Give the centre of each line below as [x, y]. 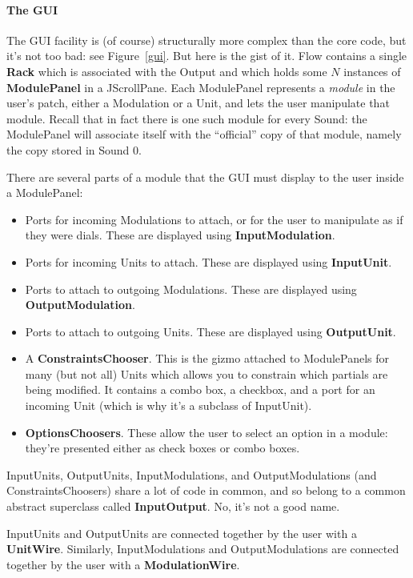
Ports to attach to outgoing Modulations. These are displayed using [191, 289]
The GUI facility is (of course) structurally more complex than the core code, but [206, 40]
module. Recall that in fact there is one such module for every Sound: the [187, 118]
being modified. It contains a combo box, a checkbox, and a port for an [200, 389]
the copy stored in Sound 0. [74, 149]
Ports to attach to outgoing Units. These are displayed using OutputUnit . [211, 331]
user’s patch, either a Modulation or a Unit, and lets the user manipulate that [198, 103]
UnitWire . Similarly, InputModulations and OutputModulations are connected [203, 549]
